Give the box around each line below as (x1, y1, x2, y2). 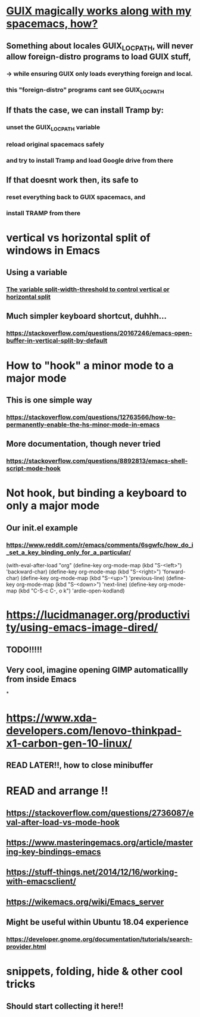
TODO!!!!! (6, 645, 43, 655)
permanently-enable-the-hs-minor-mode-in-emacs (6, 420, 160, 429)
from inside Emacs (6, 674, 77, 684)
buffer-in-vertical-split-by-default (6, 337, 108, 345)
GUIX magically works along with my (6, 4, 192, 18)
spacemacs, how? (6, 17, 98, 30)
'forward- (162, 568, 186, 575)
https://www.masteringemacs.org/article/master (6, 837, 193, 847)
